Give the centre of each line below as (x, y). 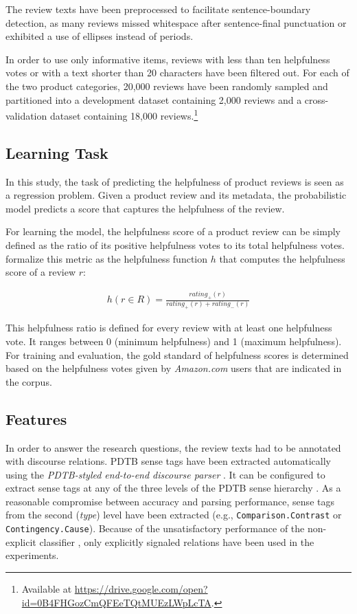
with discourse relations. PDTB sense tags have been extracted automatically (169, 461)
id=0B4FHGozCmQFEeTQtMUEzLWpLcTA (116, 602)
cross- (316, 99)
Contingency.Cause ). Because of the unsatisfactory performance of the (155, 528)
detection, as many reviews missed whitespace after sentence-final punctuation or (176, 22)
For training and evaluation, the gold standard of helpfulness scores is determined (177, 354)
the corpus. (29, 381)
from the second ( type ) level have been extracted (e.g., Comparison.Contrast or (174, 515)
